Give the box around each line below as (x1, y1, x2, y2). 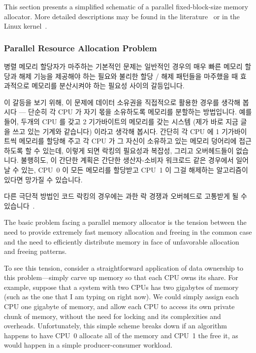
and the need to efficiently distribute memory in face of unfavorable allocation (4, 236, 239, 247)
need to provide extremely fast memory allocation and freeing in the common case (4, 226, 252, 237)
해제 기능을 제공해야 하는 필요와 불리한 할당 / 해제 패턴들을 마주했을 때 (19, 71, 238, 81)
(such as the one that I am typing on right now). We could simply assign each (4, 291, 239, 302)
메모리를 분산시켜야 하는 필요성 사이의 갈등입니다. (32, 80, 185, 91)
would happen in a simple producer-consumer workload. (4, 340, 173, 350)
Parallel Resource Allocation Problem (4, 41, 157, 54)
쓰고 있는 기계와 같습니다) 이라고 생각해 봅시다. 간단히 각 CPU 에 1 (12, 126, 220, 136)
